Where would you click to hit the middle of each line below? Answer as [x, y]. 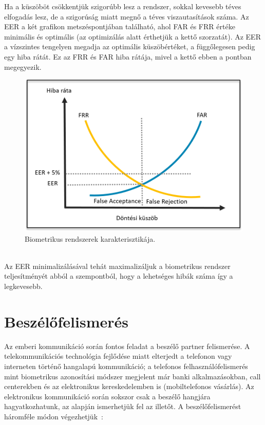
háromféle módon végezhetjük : [54, 416]
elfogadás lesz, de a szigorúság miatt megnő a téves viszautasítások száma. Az [127, 16]
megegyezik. [23, 66]
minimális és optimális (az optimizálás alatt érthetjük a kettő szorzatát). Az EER [132, 36]
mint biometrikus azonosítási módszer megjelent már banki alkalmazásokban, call [132, 376]
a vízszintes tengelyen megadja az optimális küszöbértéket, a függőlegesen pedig [130, 46]
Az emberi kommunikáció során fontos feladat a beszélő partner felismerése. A [127, 346]
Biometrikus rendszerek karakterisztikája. [90, 238]
